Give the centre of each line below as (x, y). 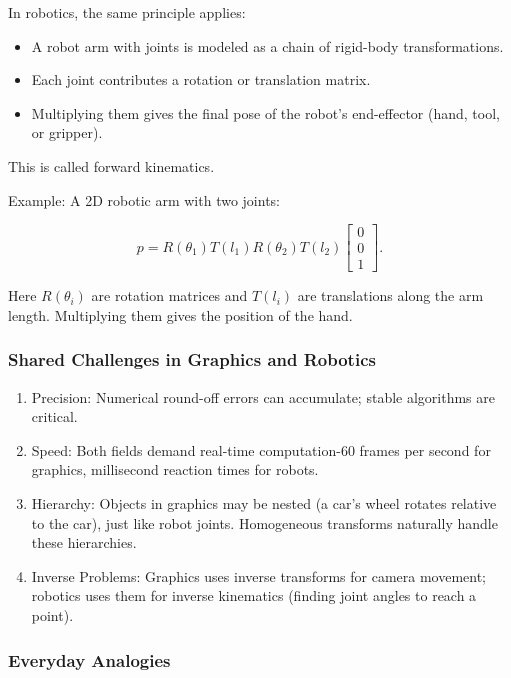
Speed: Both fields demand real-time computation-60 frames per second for (261, 449)
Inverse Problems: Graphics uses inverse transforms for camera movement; (259, 575)
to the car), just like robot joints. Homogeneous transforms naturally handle (264, 522)
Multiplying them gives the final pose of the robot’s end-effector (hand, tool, (265, 112)
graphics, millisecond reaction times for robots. (175, 469)
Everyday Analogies (89, 659)
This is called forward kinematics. (111, 165)
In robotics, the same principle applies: (127, 12)
